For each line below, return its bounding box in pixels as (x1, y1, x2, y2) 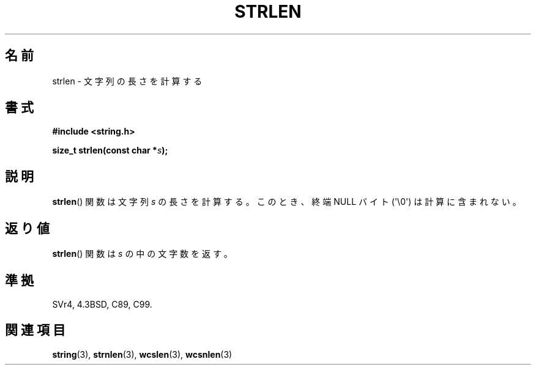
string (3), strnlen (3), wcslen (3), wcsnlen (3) (52, 349, 233, 360)
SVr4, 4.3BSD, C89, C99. (52, 298, 152, 309)
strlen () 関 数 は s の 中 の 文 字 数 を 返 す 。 (52, 248, 233, 259)
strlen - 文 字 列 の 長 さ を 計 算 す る (52, 75, 203, 86)
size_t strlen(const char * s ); (52, 145, 168, 156)
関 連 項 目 (5, 322, 65, 338)
